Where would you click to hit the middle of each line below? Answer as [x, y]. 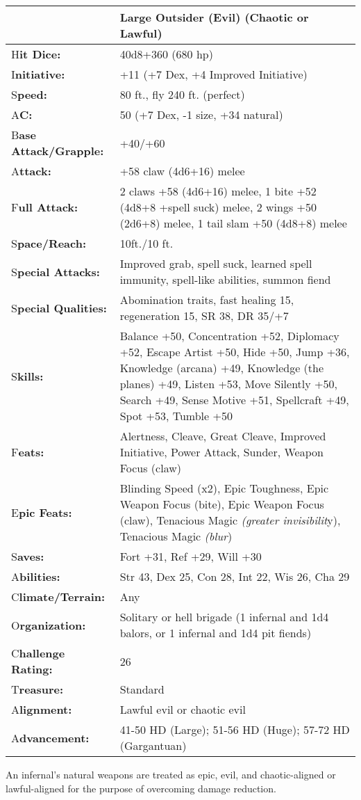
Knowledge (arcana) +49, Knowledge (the [222, 368]
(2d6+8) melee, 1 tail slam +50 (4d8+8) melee [233, 223]
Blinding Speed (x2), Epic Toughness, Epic [224, 488]
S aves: [28, 556]
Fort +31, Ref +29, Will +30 [191, 556]
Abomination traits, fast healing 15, [207, 299]
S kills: [27, 376]
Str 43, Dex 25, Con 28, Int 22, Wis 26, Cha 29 [235, 576]
